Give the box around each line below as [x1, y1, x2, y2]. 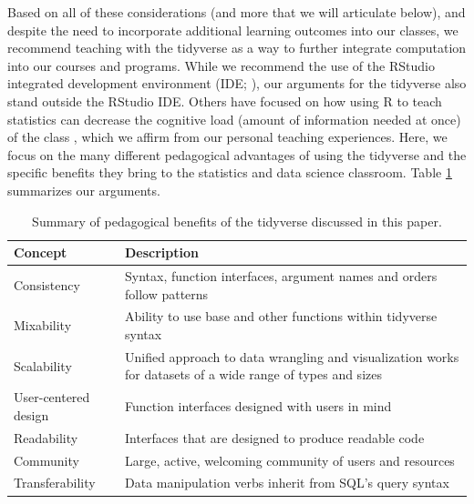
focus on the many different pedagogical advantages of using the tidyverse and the [7, 145, 467, 164]
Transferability [14, 473, 96, 492]
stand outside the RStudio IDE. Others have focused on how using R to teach [7, 91, 442, 110]
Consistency [14, 275, 80, 294]
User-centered [14, 388, 90, 407]
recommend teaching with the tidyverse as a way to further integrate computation [7, 38, 467, 57]
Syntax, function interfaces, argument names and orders [124, 266, 438, 285]
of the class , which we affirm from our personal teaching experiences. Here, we [7, 127, 448, 146]
